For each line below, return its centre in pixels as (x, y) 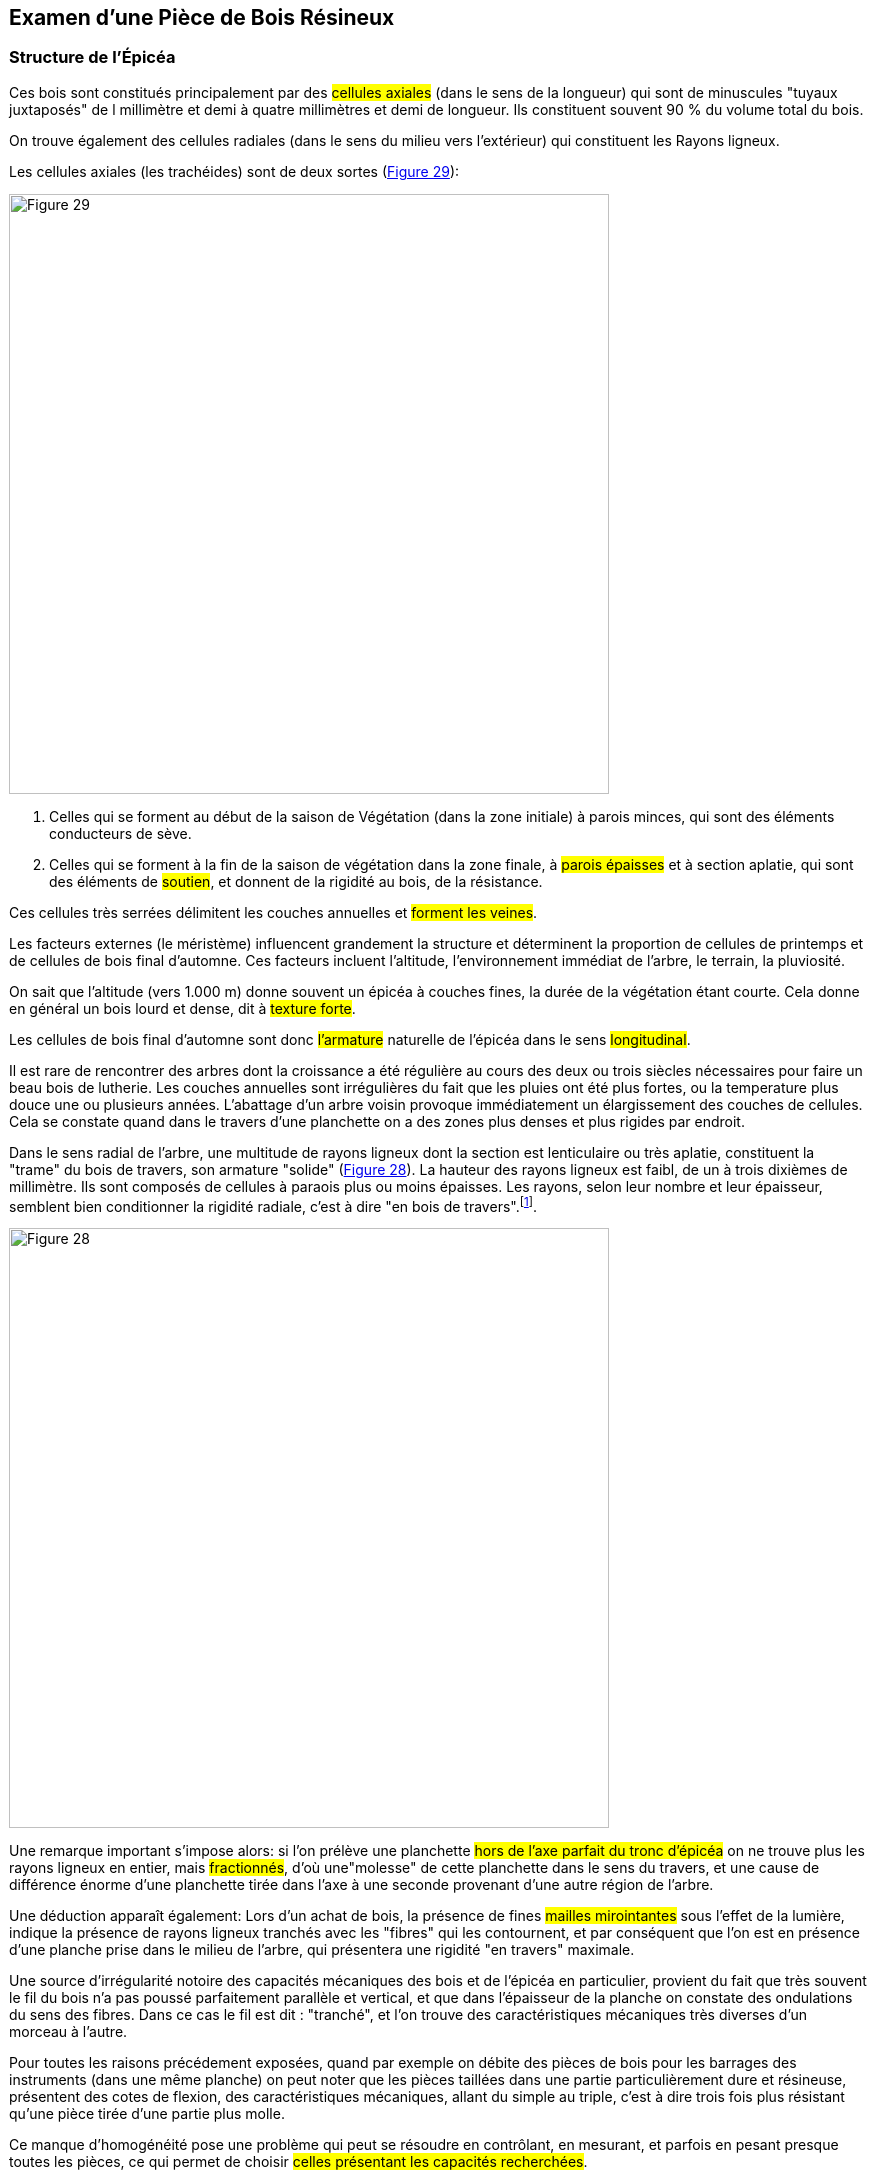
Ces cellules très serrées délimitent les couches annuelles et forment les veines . (273, 912)
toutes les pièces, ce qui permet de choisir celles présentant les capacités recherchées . (298, 2162)
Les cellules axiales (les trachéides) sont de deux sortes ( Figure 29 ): (234, 171)
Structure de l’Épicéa (92, 57)
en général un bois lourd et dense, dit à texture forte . (182, 1008)
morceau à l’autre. (68, 2032)
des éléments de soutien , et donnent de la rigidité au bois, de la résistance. (296, 881)
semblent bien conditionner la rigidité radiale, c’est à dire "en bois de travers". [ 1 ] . (273, 1204)
